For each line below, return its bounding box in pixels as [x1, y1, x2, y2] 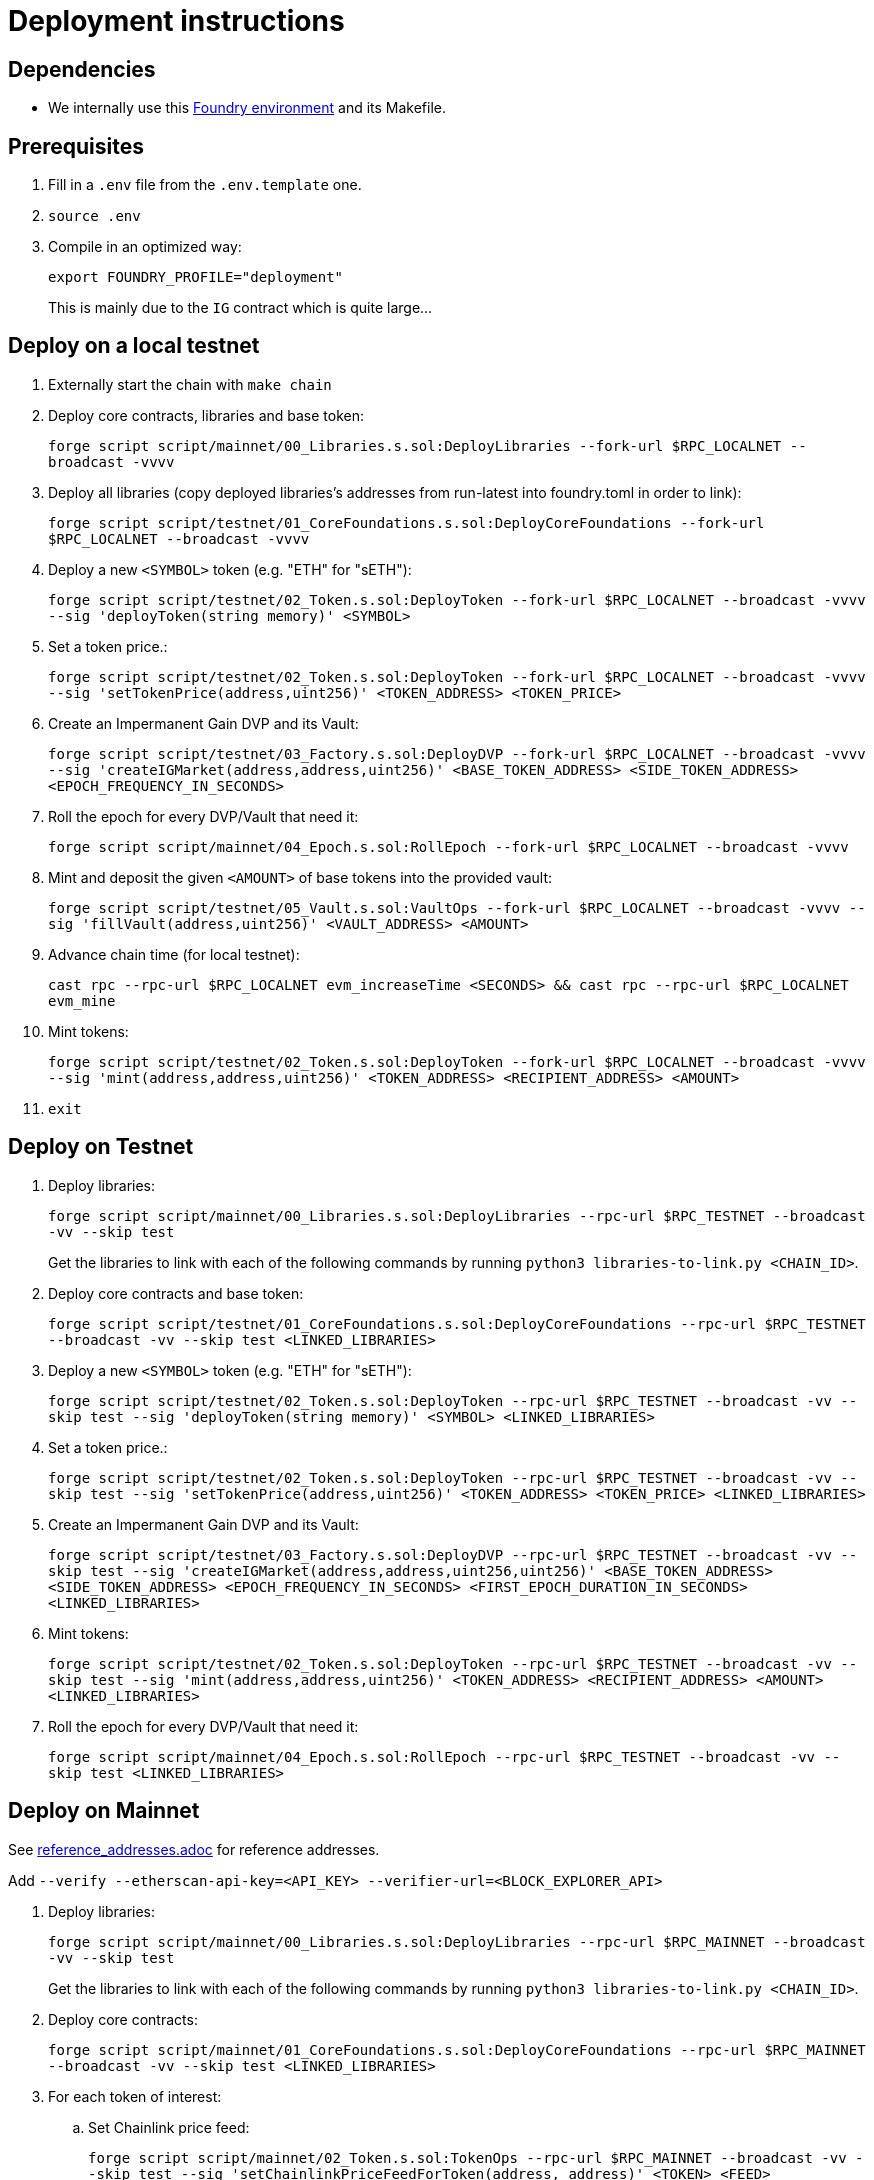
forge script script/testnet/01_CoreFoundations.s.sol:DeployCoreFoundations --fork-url [48, 514, 765, 531]
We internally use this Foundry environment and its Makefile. [48, 99, 447, 117]
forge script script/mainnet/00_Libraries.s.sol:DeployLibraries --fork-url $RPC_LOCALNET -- [48, 437, 807, 454]
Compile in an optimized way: [48, 238, 242, 256]
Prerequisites [8, 133, 144, 159]
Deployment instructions [8, 4, 345, 38]
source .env [48, 208, 141, 225]
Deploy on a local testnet [8, 333, 260, 359]
